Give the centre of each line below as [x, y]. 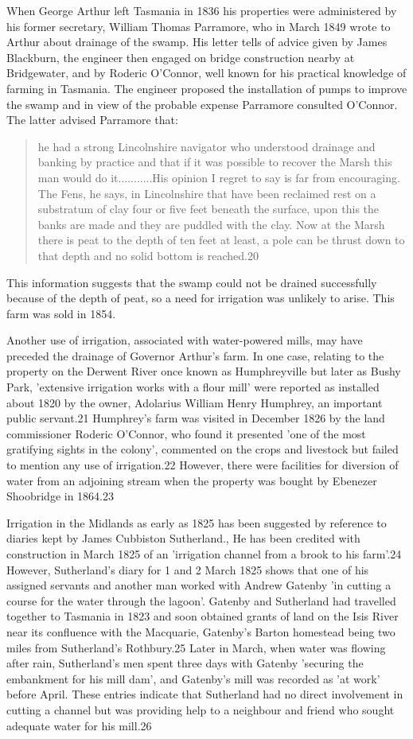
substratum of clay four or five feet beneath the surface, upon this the [208, 209]
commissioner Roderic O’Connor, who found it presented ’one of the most [186, 433]
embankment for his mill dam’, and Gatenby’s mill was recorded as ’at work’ [193, 678]
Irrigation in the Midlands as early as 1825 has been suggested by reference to [197, 522]
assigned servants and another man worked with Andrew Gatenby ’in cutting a [199, 585]
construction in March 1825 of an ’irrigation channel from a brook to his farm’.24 [204, 554]
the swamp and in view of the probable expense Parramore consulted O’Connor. [202, 104]
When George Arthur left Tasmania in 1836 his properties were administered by [202, 10]
